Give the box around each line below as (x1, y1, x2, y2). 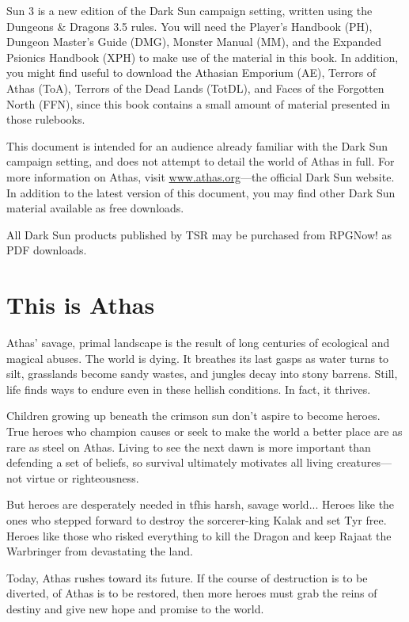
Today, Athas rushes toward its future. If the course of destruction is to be (6, 569, 368, 586)
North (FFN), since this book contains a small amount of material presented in (6, 95, 391, 112)
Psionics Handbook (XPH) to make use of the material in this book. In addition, (6, 48, 399, 65)
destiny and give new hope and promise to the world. (6, 600, 264, 616)
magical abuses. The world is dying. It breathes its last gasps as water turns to (6, 349, 389, 366)
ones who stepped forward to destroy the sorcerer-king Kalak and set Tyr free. (6, 511, 387, 528)
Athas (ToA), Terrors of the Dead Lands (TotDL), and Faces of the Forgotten (6, 79, 384, 96)
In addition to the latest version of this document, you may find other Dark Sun (6, 184, 396, 200)
